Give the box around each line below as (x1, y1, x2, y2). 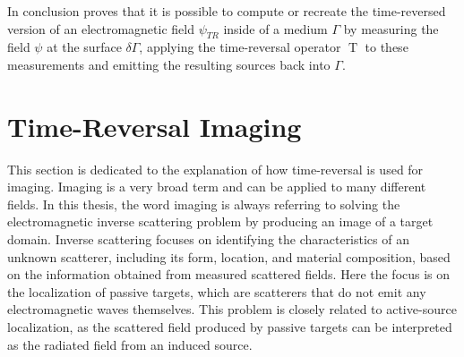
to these (365, 38, 408, 56)
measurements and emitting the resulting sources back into (7, 55, 331, 73)
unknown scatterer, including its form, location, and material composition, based (7, 247, 451, 266)
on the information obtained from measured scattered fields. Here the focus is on (7, 265, 451, 284)
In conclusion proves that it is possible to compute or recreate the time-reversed (7, 2, 446, 20)
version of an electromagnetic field (7, 19, 194, 38)
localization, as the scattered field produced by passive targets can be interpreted (7, 318, 452, 336)
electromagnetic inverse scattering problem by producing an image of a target (7, 212, 434, 231)
